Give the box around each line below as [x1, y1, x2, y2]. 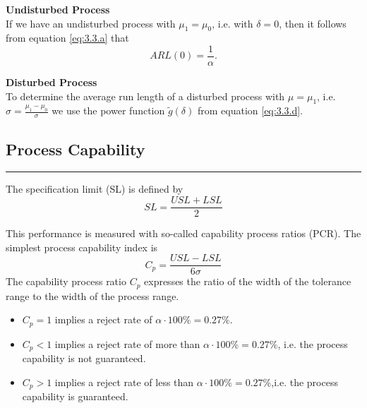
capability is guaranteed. [22, 389, 128, 404]
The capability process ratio [6, 274, 126, 289]
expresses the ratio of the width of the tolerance [144, 274, 351, 289]
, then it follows [279, 16, 347, 30]
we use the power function [52, 103, 165, 118]
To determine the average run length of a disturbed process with [6, 88, 285, 103]
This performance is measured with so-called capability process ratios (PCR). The [6, 226, 361, 241]
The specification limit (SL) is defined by [6, 181, 183, 196]
